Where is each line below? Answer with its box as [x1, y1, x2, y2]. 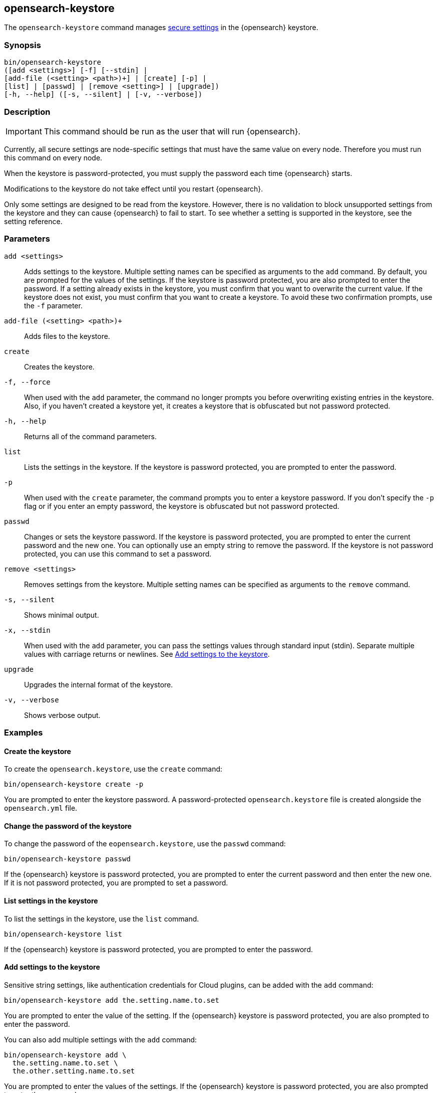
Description [4, 106, 51, 117]
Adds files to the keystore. [24, 331, 110, 340]
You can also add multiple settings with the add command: [4, 1035, 197, 1044]
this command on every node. [4, 153, 103, 162]
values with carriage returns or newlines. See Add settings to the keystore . [24, 649, 270, 658]
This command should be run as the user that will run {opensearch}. [44, 126, 301, 136]
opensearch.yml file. [4, 804, 78, 813]
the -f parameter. [24, 301, 83, 310]
